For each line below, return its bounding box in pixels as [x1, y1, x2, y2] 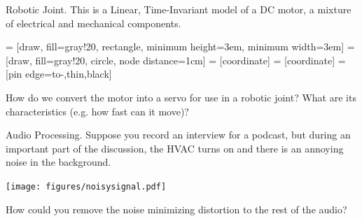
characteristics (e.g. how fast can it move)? [6, 104, 189, 118]
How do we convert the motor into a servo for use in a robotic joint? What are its [6, 90, 356, 104]
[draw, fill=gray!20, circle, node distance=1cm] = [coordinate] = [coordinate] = [6, 52, 346, 67]
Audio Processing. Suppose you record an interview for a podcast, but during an [6, 127, 351, 142]
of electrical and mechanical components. [6, 15, 181, 30]
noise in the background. [6, 155, 111, 169]
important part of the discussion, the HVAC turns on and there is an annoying [6, 141, 344, 155]
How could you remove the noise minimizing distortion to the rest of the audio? [6, 201, 347, 216]
